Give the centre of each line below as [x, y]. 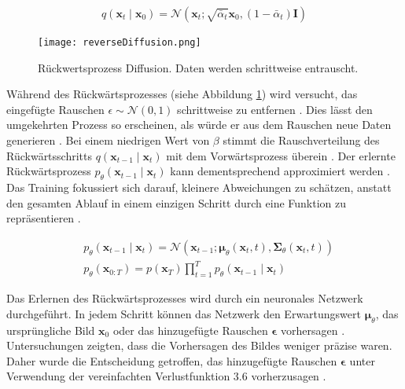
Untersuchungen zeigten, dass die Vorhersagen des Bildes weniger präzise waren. [199, 345]
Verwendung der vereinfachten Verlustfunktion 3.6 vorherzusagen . [166, 376]
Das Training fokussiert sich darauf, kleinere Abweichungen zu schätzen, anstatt [199, 187]
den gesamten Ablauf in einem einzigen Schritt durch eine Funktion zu [177, 202]
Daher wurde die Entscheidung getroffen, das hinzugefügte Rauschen [172, 360]
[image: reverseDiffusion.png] [120, 42]
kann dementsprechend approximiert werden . [280, 171]
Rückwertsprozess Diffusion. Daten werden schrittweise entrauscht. [198, 67]
